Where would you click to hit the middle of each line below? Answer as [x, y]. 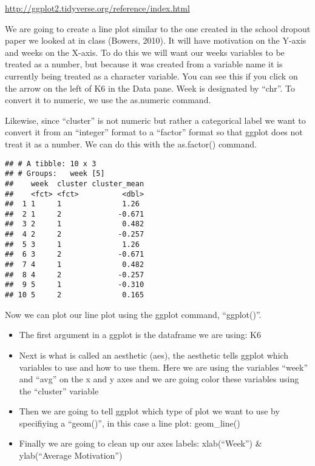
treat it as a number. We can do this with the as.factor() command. [131, 144]
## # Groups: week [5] [55, 174]
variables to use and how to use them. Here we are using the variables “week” [164, 367]
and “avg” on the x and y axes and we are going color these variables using [159, 379]
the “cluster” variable [59, 390]
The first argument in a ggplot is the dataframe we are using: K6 [140, 335]
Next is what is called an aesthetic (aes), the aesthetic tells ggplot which [154, 355]
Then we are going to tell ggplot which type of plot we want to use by [149, 411]
